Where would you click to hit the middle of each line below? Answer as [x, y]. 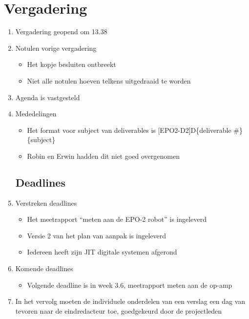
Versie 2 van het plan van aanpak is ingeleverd [97, 235]
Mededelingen [36, 114]
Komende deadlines [44, 268]
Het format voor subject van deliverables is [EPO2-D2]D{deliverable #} [135, 130]
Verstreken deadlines [46, 202]
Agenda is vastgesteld [48, 97]
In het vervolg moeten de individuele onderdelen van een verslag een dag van [130, 301]
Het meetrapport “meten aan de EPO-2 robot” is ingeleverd [117, 219]
